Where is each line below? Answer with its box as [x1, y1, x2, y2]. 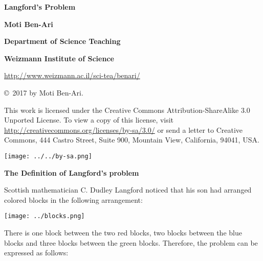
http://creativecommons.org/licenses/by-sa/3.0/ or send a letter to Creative [4, 124, 243, 135]
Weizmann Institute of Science [4, 53, 114, 63]
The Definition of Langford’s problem [4, 167, 139, 178]
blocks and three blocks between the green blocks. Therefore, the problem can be [4, 237, 258, 248]
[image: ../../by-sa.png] [4, 152, 92, 160]
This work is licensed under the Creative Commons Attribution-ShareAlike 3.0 [4, 104, 250, 115]
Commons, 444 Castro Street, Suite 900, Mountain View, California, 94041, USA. [4, 134, 259, 145]
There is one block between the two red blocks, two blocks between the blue [4, 227, 242, 238]
